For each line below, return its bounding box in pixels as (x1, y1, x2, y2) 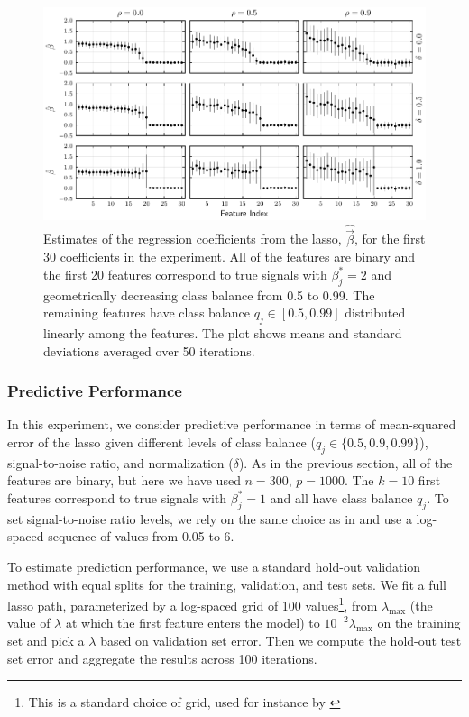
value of (7, 613, 51, 632)
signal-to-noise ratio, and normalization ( (7, 453, 234, 472)
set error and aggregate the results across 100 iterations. (7, 648, 317, 667)
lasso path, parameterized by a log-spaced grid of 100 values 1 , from (7, 593, 378, 614)
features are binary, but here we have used (7, 471, 241, 490)
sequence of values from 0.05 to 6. (48, 527, 234, 546)
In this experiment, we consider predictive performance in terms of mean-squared (7, 415, 456, 434)
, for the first (354, 229, 426, 248)
